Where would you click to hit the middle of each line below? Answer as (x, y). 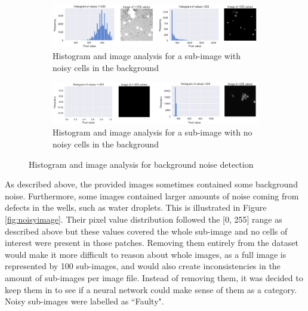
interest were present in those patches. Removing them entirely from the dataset (152, 243)
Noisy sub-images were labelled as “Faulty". (84, 301)
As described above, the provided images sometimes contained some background (151, 184)
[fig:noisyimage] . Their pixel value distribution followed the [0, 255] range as (144, 219)
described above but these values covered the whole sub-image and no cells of (146, 231)
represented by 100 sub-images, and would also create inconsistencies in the (143, 266)
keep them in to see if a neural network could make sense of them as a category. (151, 289)
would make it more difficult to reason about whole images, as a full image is (146, 254)
